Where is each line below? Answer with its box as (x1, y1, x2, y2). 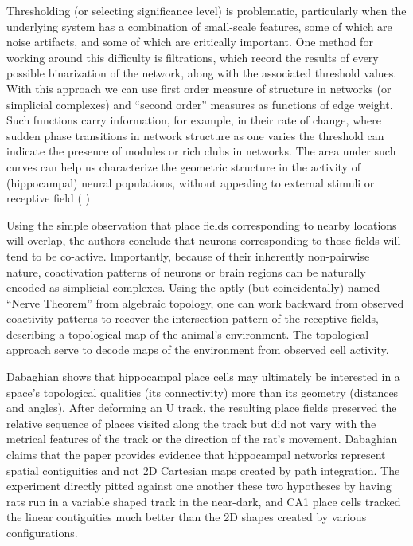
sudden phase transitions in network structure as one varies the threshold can (6, 127, 384, 143)
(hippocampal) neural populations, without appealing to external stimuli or (6, 174, 375, 191)
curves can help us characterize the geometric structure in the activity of (6, 158, 360, 175)
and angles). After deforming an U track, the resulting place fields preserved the (6, 399, 397, 416)
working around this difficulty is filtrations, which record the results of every (6, 49, 379, 65)
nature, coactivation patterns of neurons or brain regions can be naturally (6, 263, 366, 280)
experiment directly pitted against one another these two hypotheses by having (6, 477, 392, 494)
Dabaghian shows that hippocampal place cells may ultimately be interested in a (6, 368, 400, 385)
